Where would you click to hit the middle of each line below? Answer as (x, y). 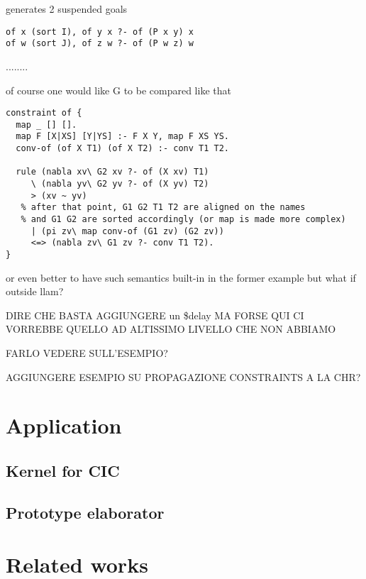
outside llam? (35, 291)
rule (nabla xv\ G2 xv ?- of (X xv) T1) (112, 172)
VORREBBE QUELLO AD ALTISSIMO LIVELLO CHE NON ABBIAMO (171, 329)
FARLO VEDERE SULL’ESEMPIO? (87, 353)
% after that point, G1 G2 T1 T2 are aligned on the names (163, 208)
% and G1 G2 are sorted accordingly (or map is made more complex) (183, 219)
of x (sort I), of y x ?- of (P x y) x (100, 32)
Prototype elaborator (85, 512)
